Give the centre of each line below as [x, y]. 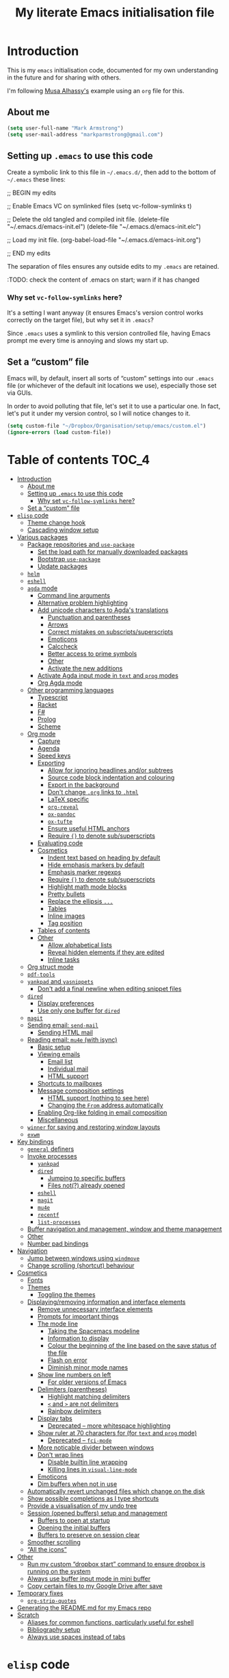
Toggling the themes [66, 1295]
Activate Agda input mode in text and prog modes [108, 676]
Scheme [49, 727]
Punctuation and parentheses [89, 618]
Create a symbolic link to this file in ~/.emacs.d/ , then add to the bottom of [112, 172]
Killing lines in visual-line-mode [92, 1470]
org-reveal [63, 807]
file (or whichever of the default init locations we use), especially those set [112, 386]
